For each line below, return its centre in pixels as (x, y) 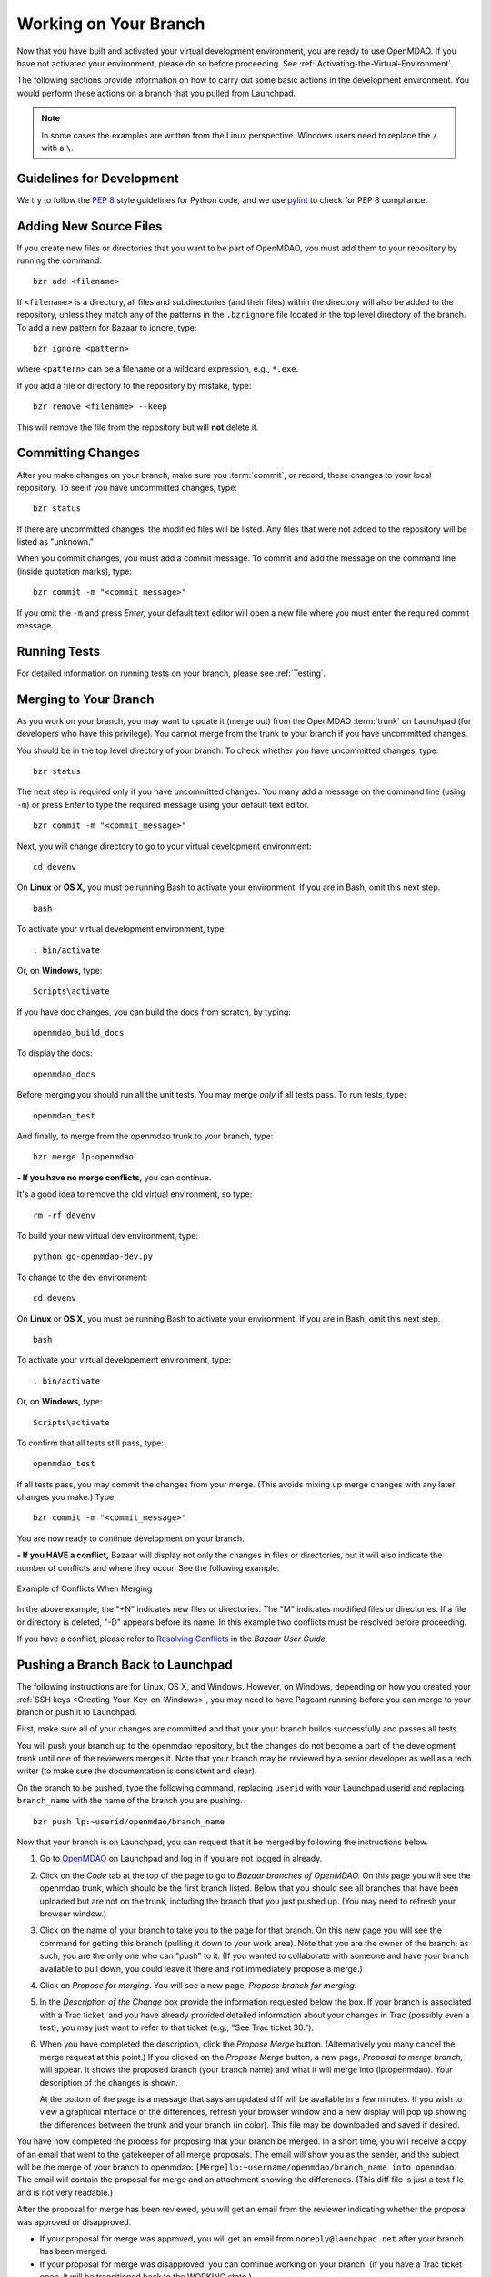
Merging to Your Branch (85, 699)
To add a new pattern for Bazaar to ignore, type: (107, 327)
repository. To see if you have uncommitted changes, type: (127, 487)
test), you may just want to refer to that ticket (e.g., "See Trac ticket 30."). (176, 2027)
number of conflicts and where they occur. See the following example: (148, 1567)
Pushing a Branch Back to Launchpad (125, 1665)
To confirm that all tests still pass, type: (90, 1443)
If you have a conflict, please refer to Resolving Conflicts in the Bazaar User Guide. (172, 1639)
